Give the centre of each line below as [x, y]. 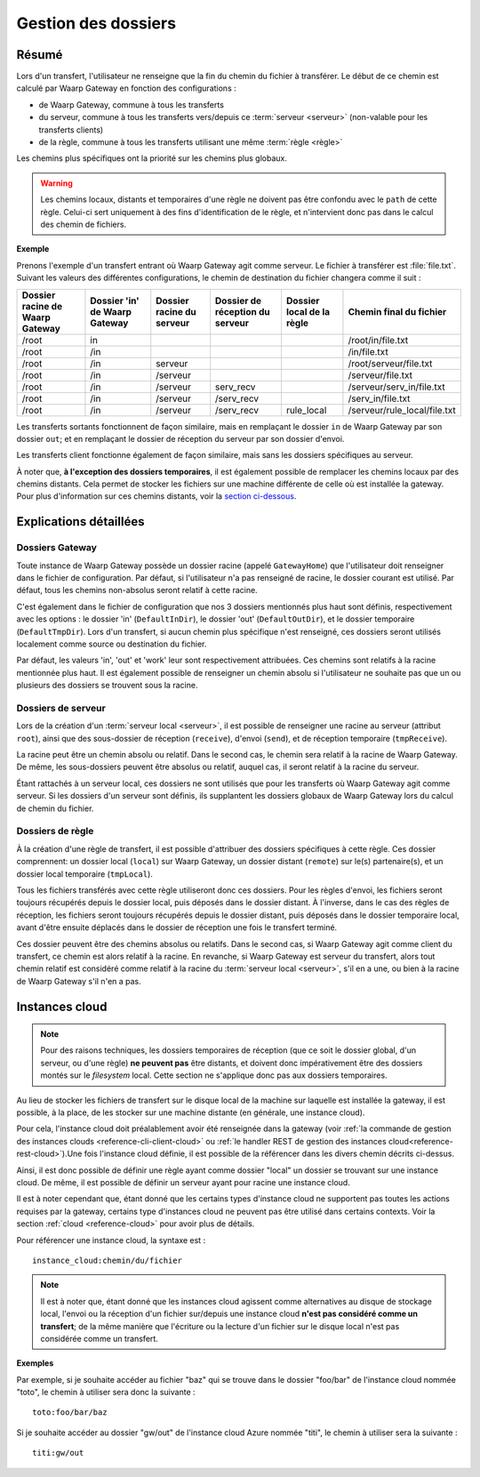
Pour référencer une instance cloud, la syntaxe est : [111, 1240]
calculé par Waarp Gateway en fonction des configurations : [126, 88]
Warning [56, 183]
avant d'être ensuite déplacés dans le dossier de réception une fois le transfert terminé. [177, 927]
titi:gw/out [58, 1453]
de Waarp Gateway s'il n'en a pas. [79, 981]
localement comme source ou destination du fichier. [112, 644]
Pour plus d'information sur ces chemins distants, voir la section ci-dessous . [156, 496]
